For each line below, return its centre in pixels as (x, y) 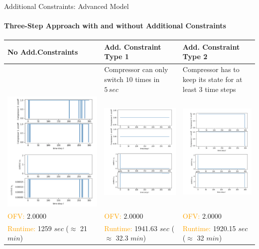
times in (147, 79)
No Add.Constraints (43, 51)
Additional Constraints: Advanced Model (66, 6)
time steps (220, 89)
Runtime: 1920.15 (209, 228)
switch (114, 79)
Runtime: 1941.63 (131, 228)
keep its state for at (212, 79)
